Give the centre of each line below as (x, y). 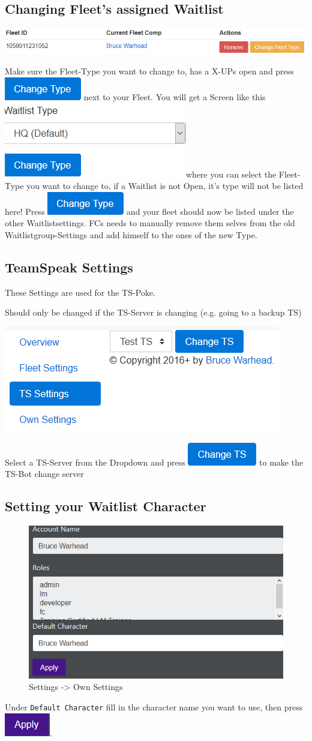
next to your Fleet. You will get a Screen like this (175, 97)
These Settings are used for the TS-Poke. (80, 292)
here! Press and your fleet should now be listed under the (149, 211)
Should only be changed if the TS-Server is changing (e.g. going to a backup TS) (153, 312)
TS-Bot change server (44, 474)
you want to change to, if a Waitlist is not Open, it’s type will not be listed (165, 186)
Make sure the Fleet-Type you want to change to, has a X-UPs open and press (149, 71)
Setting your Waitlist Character (106, 506)
